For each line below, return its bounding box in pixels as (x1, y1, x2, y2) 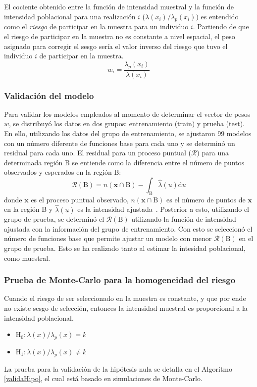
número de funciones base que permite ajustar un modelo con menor (4, 233, 212, 243)
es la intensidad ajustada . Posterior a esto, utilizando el (77, 204, 249, 214)
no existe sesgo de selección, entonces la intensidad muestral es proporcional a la (4, 302, 248, 313)
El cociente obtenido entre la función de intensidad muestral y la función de (4, 1, 234, 11)
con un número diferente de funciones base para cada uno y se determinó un (4, 138, 235, 148)
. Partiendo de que (193, 21, 249, 32)
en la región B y (4, 204, 53, 214)
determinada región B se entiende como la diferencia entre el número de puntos (4, 157, 245, 167)
